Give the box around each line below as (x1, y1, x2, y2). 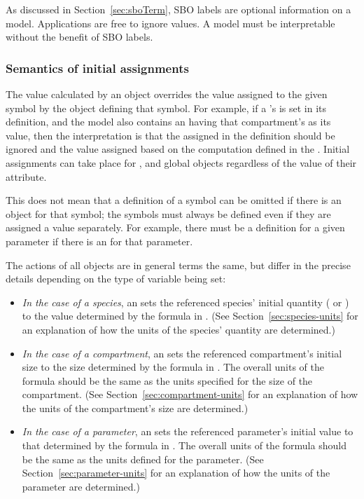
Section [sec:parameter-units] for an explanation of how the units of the (22, 465, 330, 480)
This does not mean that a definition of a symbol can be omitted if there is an (6, 193, 342, 207)
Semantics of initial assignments (6, 59, 189, 76)
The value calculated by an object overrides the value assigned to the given (6, 87, 328, 101)
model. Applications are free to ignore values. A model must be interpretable (6, 15, 335, 30)
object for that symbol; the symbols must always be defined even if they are (6, 206, 331, 221)
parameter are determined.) (22, 479, 140, 493)
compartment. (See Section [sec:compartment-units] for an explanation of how (22, 387, 358, 402)
